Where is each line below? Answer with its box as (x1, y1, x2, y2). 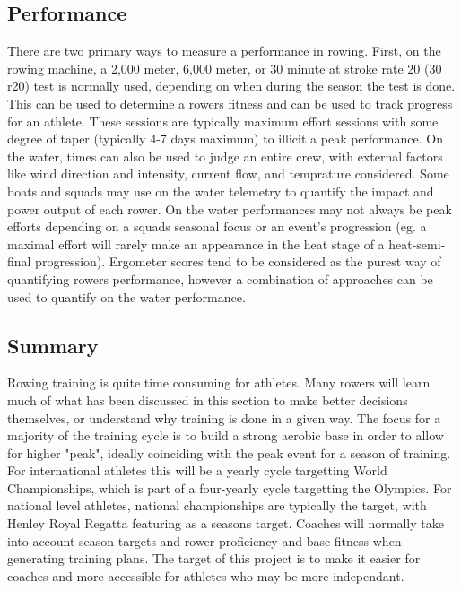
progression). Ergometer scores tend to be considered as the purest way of (35, 252, 441, 271)
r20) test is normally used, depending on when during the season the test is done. (7, 76, 456, 95)
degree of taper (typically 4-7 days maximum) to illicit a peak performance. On (7, 129, 443, 148)
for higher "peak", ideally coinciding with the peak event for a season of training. (7, 443, 451, 462)
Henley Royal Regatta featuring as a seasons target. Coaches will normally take (7, 514, 444, 533)
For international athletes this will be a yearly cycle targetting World (7, 461, 387, 480)
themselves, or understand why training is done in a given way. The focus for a (7, 408, 441, 427)
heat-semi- (388, 234, 446, 253)
